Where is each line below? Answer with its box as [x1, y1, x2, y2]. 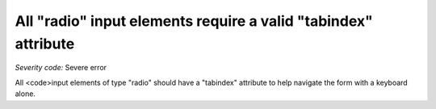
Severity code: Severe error [15, 63, 107, 73]
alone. [15, 89, 36, 99]
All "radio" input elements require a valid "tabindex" [15, 12, 373, 30]
